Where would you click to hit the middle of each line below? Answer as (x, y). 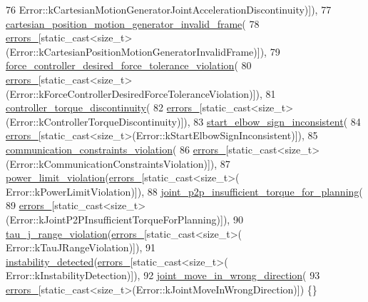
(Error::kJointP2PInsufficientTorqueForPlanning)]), (118, 219)
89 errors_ (29, 205)
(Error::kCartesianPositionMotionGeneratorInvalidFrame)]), (136, 51)
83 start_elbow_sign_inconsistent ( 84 (277, 121)
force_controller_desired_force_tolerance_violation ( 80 (129, 65)
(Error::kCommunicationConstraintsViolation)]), (112, 163)
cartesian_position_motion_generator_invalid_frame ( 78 (133, 23)
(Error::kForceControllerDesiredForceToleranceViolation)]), (134, 93)
